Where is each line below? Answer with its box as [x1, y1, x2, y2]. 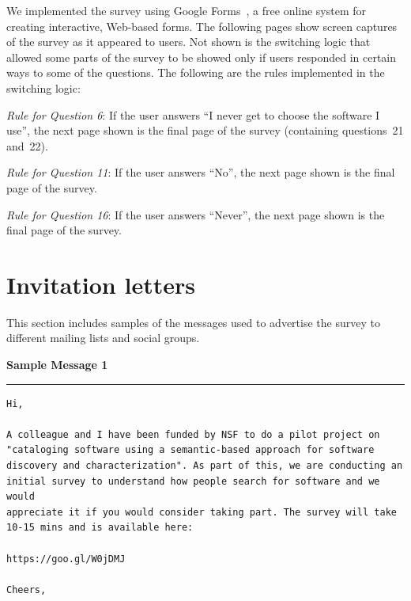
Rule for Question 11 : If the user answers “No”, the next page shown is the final [6, 164, 395, 181]
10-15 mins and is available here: [6, 522, 194, 534]
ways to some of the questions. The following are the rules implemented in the [6, 64, 385, 81]
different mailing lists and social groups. [6, 329, 200, 346]
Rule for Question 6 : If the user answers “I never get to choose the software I [6, 106, 380, 123]
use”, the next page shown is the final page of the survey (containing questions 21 [6, 122, 404, 139]
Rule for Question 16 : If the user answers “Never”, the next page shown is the [6, 206, 385, 223]
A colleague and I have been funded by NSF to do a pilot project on [6, 428, 380, 440]
